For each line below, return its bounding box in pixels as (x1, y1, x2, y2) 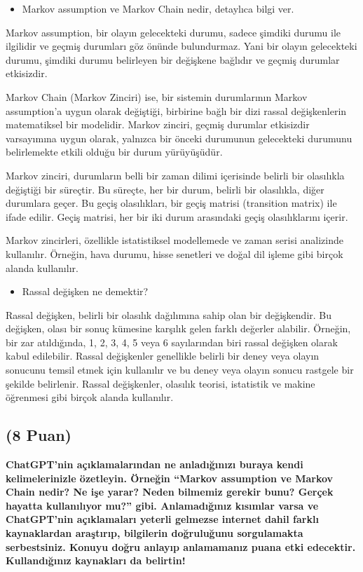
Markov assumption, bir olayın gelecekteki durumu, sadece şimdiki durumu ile (6, 25, 341, 39)
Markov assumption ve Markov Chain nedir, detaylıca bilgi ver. (22, 1, 294, 15)
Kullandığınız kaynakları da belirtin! (6, 553, 186, 568)
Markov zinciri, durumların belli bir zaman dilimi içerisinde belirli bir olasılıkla (6, 168, 345, 182)
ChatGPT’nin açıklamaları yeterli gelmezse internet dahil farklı (6, 512, 319, 526)
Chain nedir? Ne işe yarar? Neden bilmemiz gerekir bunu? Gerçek (6, 484, 334, 499)
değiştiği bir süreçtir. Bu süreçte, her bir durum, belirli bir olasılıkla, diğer (6, 182, 324, 196)
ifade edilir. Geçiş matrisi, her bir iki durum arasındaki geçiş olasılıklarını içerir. (6, 209, 348, 224)
